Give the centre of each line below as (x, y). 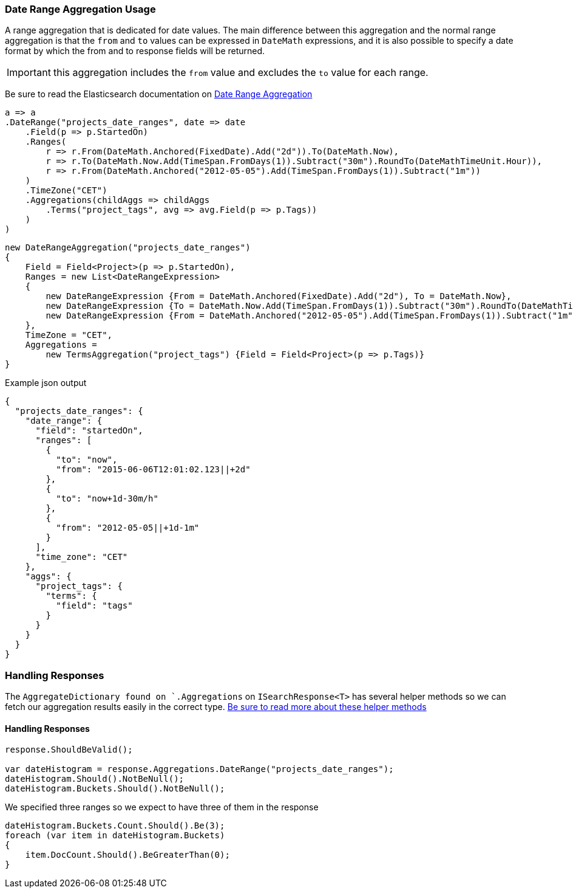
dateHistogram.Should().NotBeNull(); (95, 779)
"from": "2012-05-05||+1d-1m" (128, 528)
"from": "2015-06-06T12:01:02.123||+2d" (153, 470)
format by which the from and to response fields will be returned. (135, 51)
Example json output (46, 383)
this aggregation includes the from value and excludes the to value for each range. (241, 73)
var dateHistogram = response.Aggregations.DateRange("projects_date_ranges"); (199, 769)
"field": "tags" (94, 606)
